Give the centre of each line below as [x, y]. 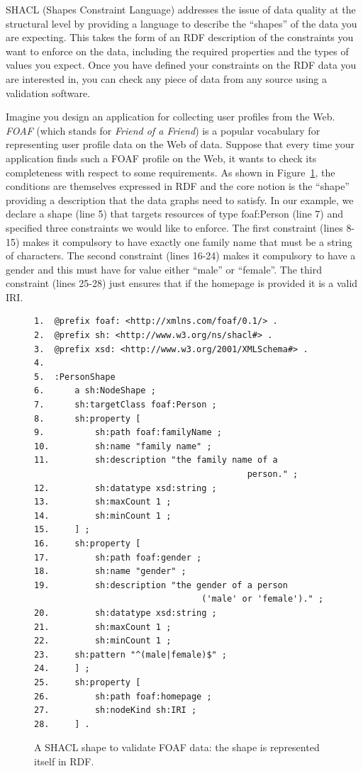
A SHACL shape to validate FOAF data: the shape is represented [177, 747]
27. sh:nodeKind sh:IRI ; [116, 710]
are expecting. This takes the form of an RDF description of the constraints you [180, 37]
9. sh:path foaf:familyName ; [128, 433]
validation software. [48, 92]
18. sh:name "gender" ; [110, 572]
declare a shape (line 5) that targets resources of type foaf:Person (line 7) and [174, 214]
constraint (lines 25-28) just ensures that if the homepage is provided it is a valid [182, 283]
